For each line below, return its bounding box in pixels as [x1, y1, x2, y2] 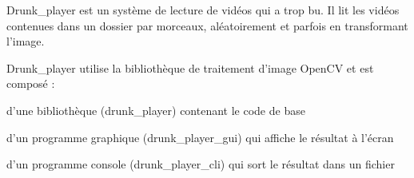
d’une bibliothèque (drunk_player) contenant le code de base [6, 101, 305, 118]
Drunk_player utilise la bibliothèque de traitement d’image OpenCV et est [6, 59, 374, 76]
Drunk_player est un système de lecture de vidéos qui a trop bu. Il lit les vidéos [6, 2, 400, 18]
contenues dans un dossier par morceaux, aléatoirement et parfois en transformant [6, 17, 408, 34]
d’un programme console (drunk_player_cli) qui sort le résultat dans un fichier [6, 156, 395, 172]
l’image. [6, 33, 45, 49]
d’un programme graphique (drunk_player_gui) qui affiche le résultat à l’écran [6, 129, 394, 145]
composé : [6, 75, 55, 92]
